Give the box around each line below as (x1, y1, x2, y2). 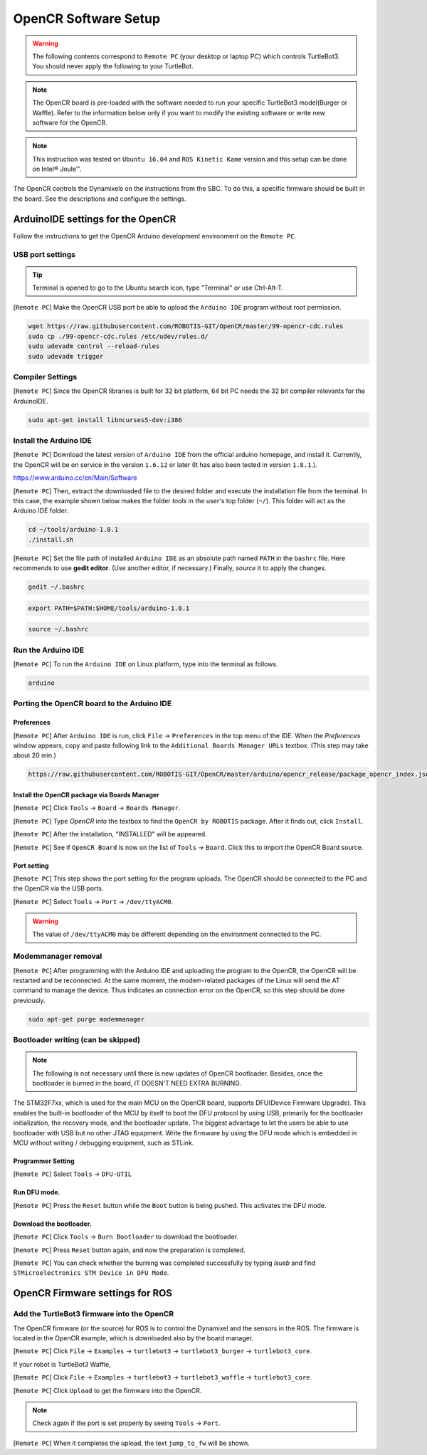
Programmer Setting (13, 1157, 75, 1165)
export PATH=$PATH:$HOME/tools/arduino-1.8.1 (28, 604, 190, 612)
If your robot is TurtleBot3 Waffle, (13, 1360, 111, 1368)
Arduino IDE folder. (13, 506, 69, 515)
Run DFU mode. (13, 1188, 60, 1197)
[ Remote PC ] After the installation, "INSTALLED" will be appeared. (13, 830, 208, 839)
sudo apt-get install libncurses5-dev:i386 (28, 416, 183, 424)
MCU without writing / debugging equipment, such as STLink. (13, 1139, 194, 1147)
